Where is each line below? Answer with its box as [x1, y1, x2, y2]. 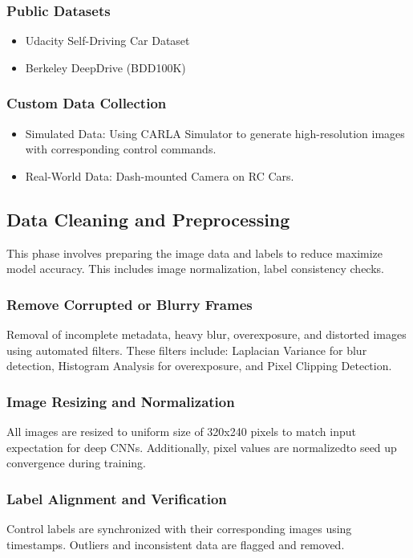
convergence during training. [6, 454, 146, 471]
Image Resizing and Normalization [6, 391, 235, 411]
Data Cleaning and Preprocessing [6, 206, 290, 231]
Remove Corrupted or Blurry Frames [6, 294, 253, 314]
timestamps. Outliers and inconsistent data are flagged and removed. [6, 536, 345, 552]
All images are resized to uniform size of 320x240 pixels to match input [6, 423, 356, 440]
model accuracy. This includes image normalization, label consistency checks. [6, 260, 384, 277]
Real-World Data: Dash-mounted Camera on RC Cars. [25, 167, 294, 184]
